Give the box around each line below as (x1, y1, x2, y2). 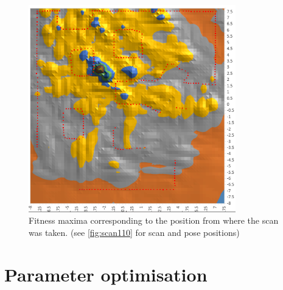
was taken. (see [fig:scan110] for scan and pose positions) (29, 226, 240, 238)
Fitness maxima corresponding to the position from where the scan (29, 214, 279, 227)
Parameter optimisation (4, 261, 208, 286)
